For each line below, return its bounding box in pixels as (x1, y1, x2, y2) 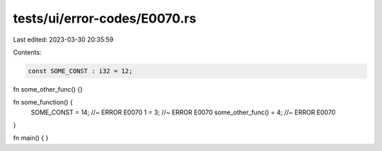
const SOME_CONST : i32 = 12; (28, 67, 133, 75)
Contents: (13, 48, 42, 56)
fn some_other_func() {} (13, 85, 83, 93)
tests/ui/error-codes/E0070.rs (13, 11, 197, 26)
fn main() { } (13, 134, 49, 143)
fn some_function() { (13, 98, 74, 107)
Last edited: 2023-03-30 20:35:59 (13, 35, 114, 44)
